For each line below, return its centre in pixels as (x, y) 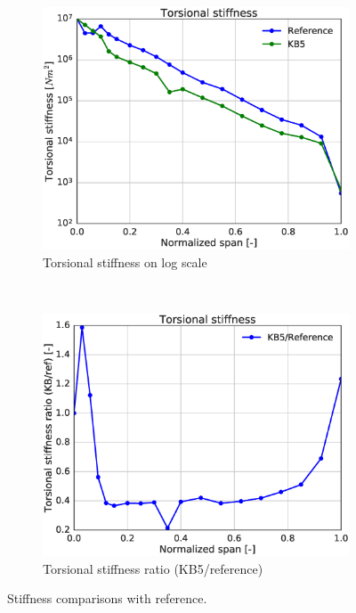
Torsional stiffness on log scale (125, 262)
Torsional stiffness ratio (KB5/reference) (153, 568)
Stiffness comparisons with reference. (107, 598)
